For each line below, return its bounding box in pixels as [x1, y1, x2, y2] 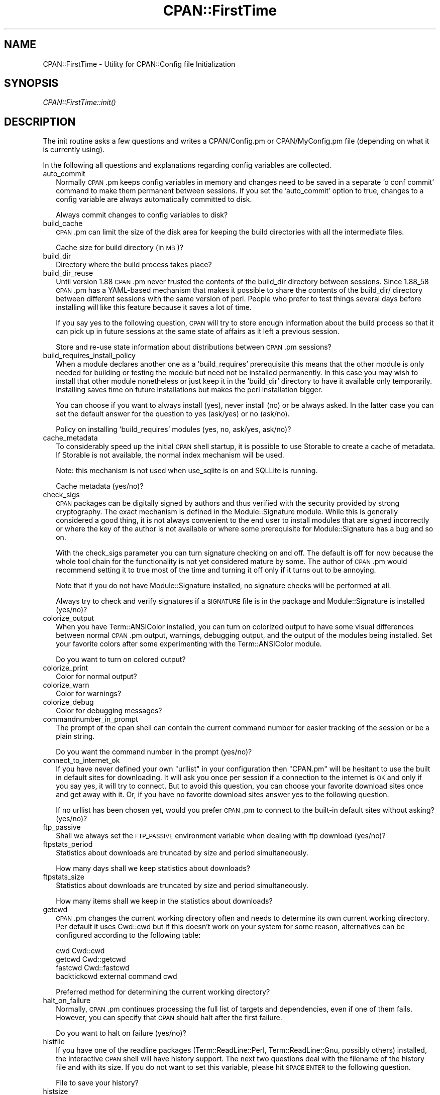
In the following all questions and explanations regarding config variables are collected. [43, 161, 332, 170]
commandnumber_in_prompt [43, 715, 138, 724]
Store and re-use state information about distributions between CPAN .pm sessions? [56, 343, 332, 352]
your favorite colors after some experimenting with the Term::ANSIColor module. [56, 639, 322, 648]
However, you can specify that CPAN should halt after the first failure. [56, 1013, 282, 1022]
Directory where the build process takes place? [56, 260, 212, 269]
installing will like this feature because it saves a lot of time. [56, 303, 252, 312]
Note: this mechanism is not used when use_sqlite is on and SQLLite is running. [56, 466, 318, 475]
